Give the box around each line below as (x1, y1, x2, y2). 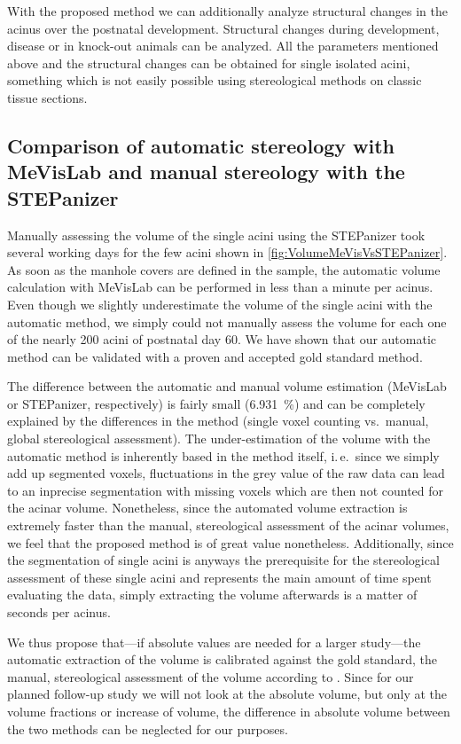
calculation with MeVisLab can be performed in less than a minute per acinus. (7, 278, 434, 296)
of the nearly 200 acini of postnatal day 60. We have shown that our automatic (7, 330, 437, 349)
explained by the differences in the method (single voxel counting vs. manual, (7, 411, 429, 430)
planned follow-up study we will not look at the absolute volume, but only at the (7, 685, 448, 703)
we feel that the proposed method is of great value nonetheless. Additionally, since (7, 533, 454, 552)
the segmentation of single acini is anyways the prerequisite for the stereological (7, 551, 440, 569)
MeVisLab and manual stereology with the (7, 158, 405, 185)
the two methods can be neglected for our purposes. (7, 719, 288, 738)
